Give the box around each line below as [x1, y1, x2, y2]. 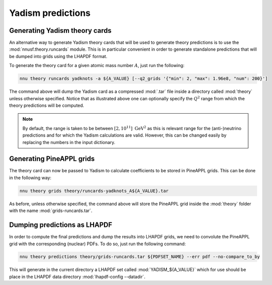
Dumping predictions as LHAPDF [9, 221, 112, 229]
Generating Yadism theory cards [9, 26, 111, 35]
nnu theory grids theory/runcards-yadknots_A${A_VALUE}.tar [19, 188, 169, 194]
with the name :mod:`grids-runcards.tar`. [9, 208, 93, 214]
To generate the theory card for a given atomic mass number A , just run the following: [9, 63, 185, 69]
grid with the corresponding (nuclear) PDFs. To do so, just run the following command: [9, 241, 186, 247]
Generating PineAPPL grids [9, 154, 95, 163]
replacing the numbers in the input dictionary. [22, 139, 116, 145]
